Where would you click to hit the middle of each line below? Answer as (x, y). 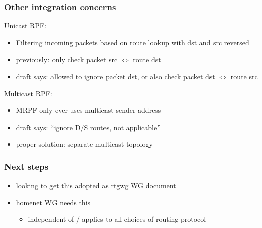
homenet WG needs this (53, 202)
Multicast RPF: (28, 93)
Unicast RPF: (25, 25)
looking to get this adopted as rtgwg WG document (96, 185)
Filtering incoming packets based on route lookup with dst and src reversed (133, 42)
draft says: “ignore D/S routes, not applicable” (88, 127)
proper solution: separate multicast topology (84, 144)
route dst (147, 59)
